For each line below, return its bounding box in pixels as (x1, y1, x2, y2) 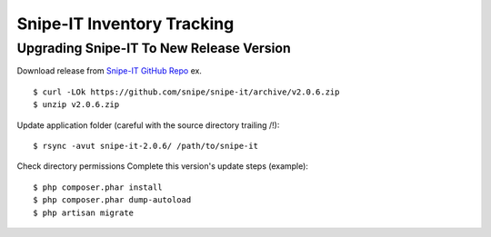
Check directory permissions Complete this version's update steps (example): (16, 161, 309, 172)
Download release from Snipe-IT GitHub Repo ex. (16, 65, 202, 76)
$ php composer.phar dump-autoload (33, 195, 192, 205)
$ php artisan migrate (33, 207, 135, 218)
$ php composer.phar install (33, 182, 163, 193)
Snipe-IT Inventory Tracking (16, 14, 235, 34)
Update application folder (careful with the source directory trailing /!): (16, 119, 280, 131)
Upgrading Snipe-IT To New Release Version (16, 40, 291, 56)
